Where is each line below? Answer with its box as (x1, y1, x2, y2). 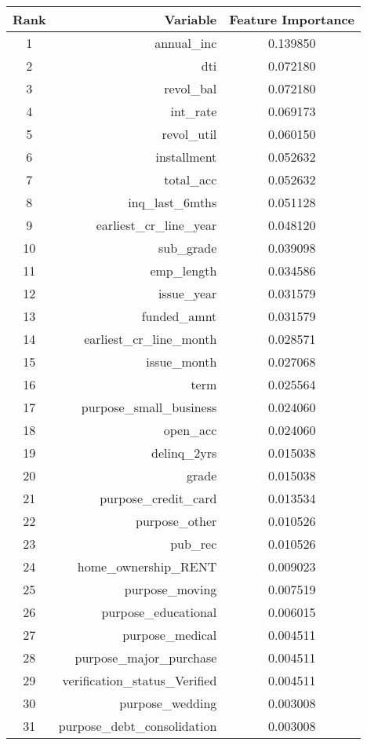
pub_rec (170, 535, 217, 553)
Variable (164, 10, 217, 28)
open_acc (163, 421, 217, 439)
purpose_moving (124, 580, 217, 598)
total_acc (164, 170, 217, 188)
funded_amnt (141, 307, 217, 325)
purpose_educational (101, 603, 217, 621)
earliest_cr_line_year (96, 216, 217, 234)
